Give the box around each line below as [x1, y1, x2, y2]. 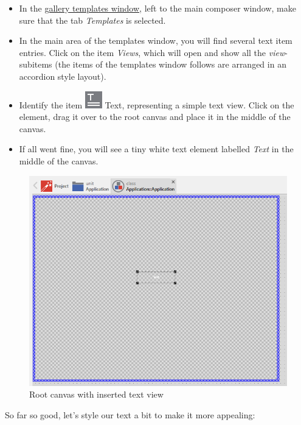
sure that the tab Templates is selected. [19, 13, 166, 26]
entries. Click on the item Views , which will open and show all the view [19, 46, 285, 58]
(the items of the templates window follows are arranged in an [55, 58, 286, 71]
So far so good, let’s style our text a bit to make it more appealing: [5, 408, 255, 421]
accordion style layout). [19, 69, 106, 82]
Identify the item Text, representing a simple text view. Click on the [19, 98, 294, 111]
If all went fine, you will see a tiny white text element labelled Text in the [19, 142, 294, 155]
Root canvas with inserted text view [29, 388, 164, 401]
